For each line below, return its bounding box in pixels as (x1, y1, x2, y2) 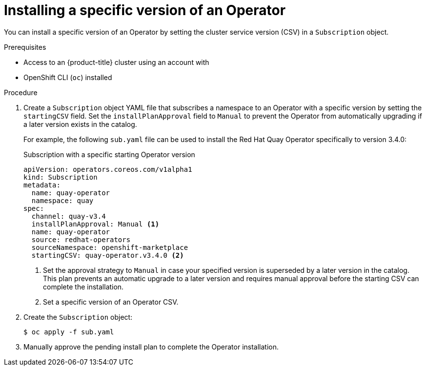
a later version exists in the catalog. (23, 120, 137, 128)
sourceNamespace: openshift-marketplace (31, 243, 188, 251)
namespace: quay (31, 196, 94, 205)
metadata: (23, 181, 61, 189)
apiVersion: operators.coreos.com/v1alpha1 (23, 165, 192, 173)
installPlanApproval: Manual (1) (31, 220, 160, 228)
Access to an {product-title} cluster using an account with (23, 58, 209, 66)
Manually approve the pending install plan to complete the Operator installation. (23, 342, 279, 351)
